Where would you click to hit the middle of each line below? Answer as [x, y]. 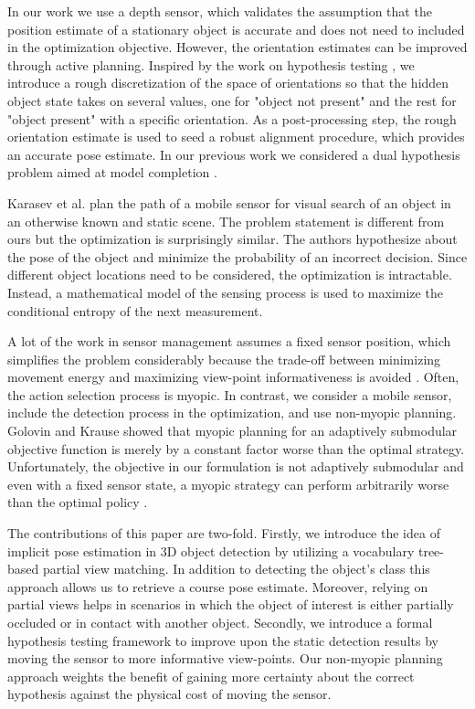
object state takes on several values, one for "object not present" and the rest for [232, 100]
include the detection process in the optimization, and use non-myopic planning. [232, 413]
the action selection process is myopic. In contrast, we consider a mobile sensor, [230, 394]
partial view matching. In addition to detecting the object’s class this [236, 569]
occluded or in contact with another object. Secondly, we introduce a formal [220, 622]
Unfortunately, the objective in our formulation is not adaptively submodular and [236, 466]
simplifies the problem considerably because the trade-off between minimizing [224, 359]
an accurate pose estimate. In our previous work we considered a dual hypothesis [234, 154]
